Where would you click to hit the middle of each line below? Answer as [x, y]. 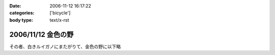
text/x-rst [59, 20]
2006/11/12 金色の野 [42, 35]
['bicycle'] [60, 13]
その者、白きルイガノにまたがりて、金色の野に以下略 [65, 46]
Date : [15, 6]
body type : [21, 20]
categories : [22, 13]
